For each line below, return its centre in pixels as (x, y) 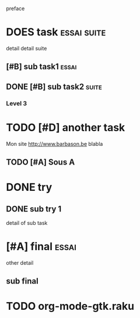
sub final (22, 281)
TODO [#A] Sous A (41, 162)
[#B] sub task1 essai (41, 67)
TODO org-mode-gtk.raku (70, 306)
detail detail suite (27, 48)
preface (15, 8)
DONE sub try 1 (34, 209)
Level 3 (17, 103)
